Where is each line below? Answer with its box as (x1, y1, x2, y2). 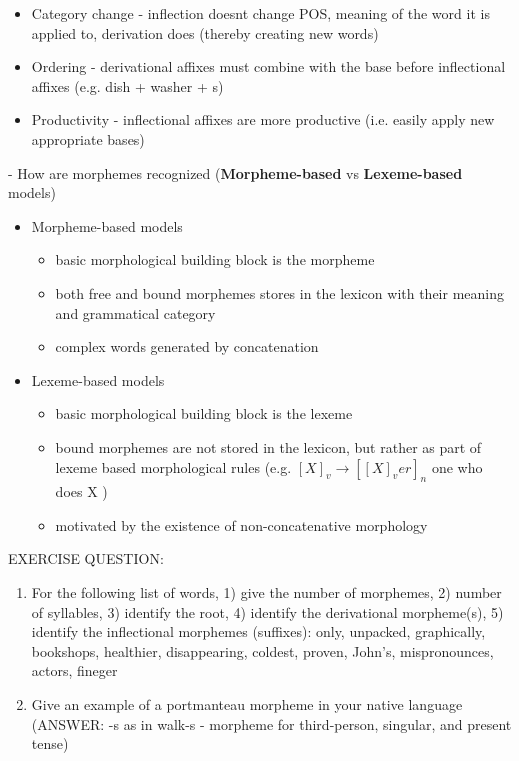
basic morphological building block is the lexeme (55, 403, 353, 424)
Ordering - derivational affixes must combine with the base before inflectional (31, 56, 506, 77)
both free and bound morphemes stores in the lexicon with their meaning (55, 282, 504, 303)
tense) (31, 733, 69, 754)
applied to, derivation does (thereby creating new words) (31, 22, 379, 43)
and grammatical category (55, 302, 216, 323)
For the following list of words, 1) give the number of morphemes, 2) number (31, 582, 502, 603)
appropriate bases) (31, 128, 145, 149)
